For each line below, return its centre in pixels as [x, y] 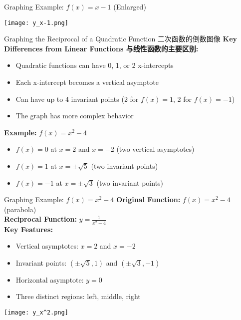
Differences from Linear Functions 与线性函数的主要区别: [101, 48]
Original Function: [148, 199]
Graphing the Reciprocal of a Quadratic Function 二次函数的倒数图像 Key [121, 39]
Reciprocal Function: [40, 219]
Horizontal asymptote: [50, 279]
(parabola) [20, 209]
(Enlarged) [130, 6]
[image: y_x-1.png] [36, 23]
